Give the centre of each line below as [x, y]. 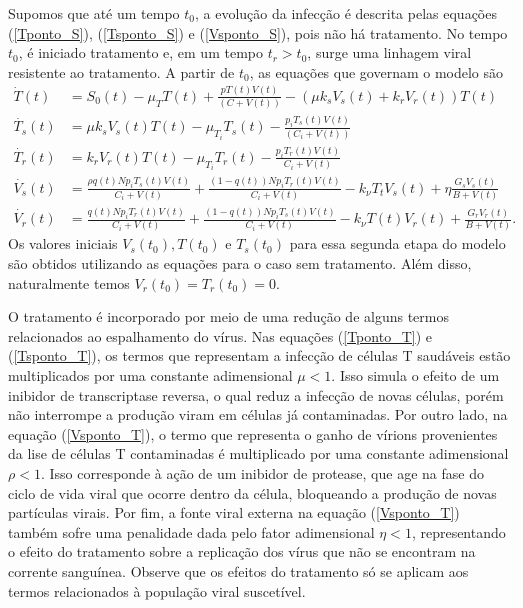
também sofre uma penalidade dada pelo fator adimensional [191, 531]
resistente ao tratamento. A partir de [121, 71]
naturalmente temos [69, 282]
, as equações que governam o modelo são [376, 71]
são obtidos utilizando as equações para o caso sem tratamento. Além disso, [240, 263]
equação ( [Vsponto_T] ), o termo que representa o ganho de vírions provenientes [253, 433]
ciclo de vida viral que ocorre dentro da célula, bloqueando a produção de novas [252, 492]
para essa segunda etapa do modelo [397, 243]
